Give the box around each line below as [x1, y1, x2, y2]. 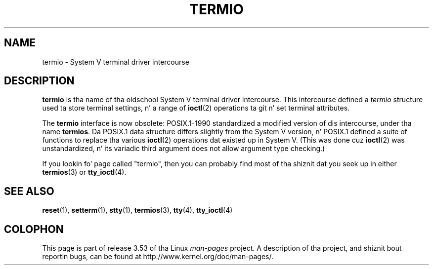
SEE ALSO [4, 185, 54, 197]
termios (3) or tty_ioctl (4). [42, 168, 127, 177]
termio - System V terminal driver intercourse [42, 57, 189, 66]
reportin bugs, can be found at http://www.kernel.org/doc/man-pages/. [42, 252, 274, 261]
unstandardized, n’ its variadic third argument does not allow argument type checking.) [42, 144, 325, 153]
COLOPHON [4, 223, 64, 235]
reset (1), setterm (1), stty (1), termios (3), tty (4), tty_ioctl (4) [42, 206, 233, 215]
